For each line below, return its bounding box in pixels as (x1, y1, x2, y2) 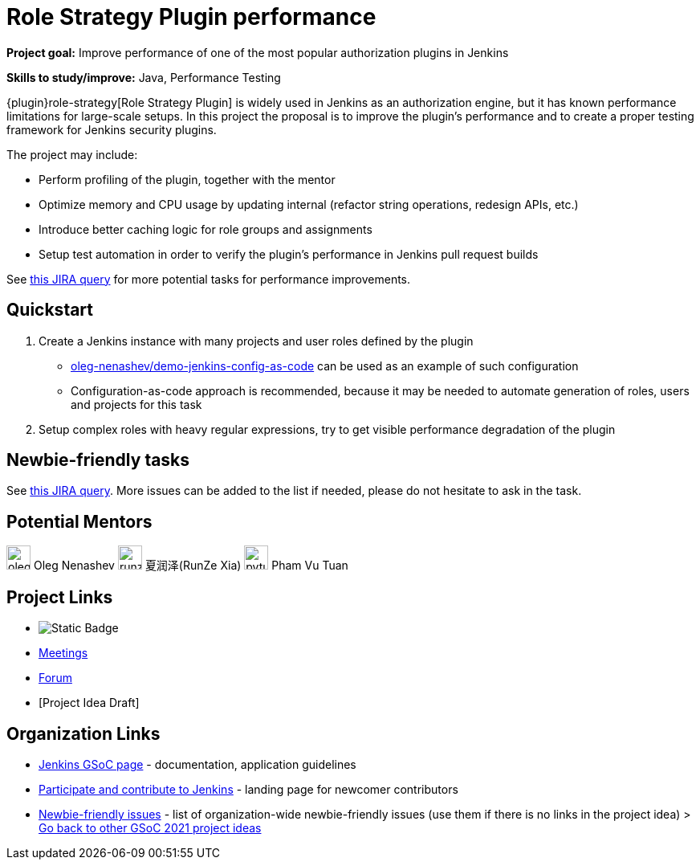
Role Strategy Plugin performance (6, 3, 376, 31)
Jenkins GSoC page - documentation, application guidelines (39, 757, 356, 771)
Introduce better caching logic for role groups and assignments (39, 222, 372, 236)
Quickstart (6, 300, 94, 321)
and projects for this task (71, 397, 202, 411)
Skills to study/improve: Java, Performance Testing (6, 70, 281, 84)
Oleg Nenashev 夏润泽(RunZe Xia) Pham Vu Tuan (33, 558, 348, 573)
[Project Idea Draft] (39, 696, 140, 710)
